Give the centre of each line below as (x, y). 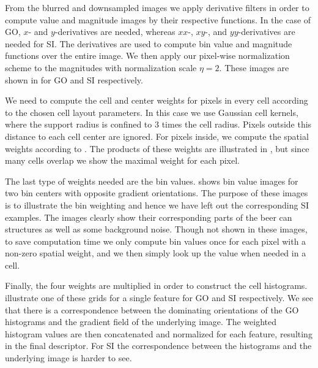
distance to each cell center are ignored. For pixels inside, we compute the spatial (157, 136)
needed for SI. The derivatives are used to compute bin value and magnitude (149, 43)
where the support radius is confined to (79, 124)
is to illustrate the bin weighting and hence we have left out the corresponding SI (157, 205)
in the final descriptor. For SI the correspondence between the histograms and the (158, 346)
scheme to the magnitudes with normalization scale (101, 67)
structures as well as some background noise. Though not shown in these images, (156, 229)
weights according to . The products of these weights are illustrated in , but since (157, 148)
